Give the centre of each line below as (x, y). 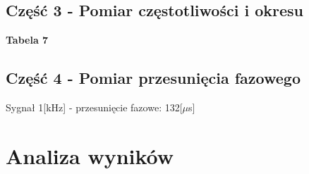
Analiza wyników (90, 155)
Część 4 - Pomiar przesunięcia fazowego (153, 78)
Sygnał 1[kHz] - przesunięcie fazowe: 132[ (94, 107)
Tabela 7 (27, 40)
